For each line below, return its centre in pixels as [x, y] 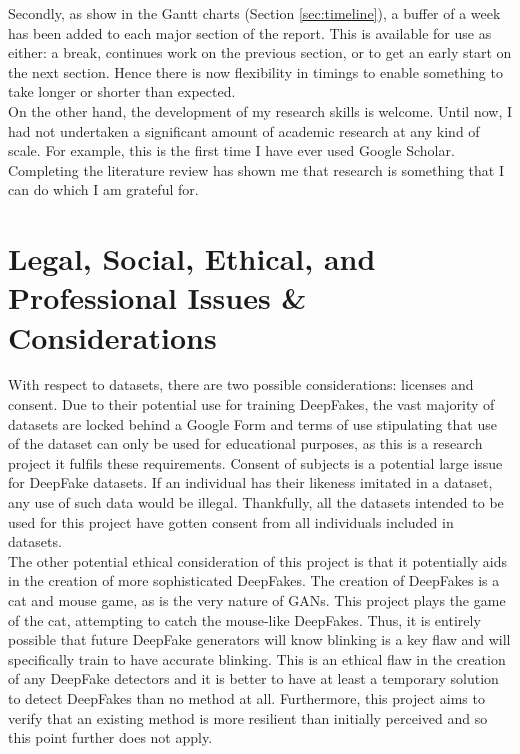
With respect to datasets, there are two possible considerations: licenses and [241, 384]
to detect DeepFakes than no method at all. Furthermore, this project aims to [246, 697]
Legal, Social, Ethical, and [192, 258]
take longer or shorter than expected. [122, 91]
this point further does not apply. [110, 737]
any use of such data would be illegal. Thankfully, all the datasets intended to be [256, 502]
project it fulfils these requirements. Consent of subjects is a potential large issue [255, 462]
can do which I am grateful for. [103, 189]
